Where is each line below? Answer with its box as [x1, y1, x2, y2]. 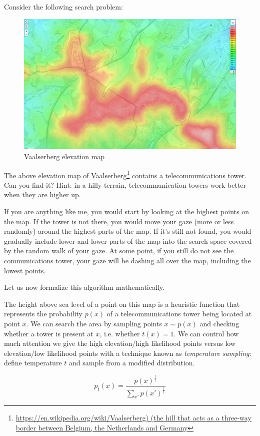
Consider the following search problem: [4, 2, 123, 12]
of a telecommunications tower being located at [106, 308, 252, 319]
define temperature [4, 357, 62, 368]
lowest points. [4, 265, 46, 275]
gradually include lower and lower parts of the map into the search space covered [4, 235, 252, 246]
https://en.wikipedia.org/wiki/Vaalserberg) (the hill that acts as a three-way [15, 412, 251, 423]
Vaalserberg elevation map [24, 151, 105, 162]
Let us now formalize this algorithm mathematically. [4, 282, 164, 292]
